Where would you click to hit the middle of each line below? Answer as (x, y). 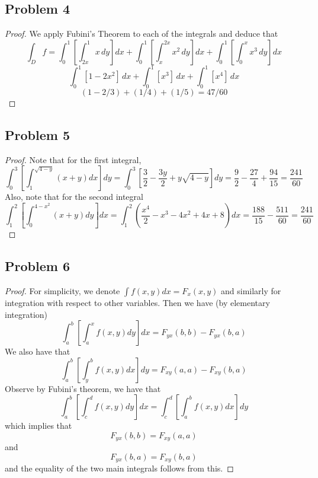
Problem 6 (37, 266)
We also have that (38, 351)
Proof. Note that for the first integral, (73, 159)
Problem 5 (37, 135)
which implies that (38, 426)
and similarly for (251, 290)
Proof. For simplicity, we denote (62, 290)
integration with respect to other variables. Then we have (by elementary (137, 302)
